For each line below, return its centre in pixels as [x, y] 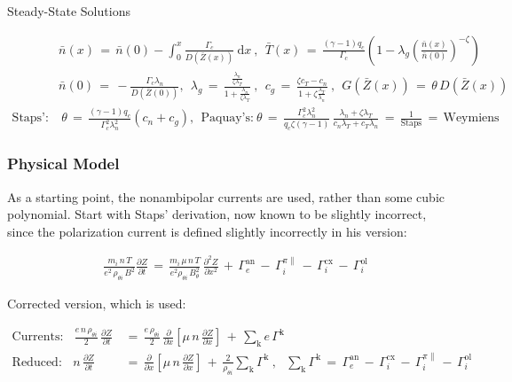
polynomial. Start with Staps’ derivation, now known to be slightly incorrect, [217, 214]
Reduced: [37, 362]
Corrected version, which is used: [97, 304]
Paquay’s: [227, 118]
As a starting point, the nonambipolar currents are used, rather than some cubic [226, 196]
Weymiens [471, 118]
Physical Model [63, 164]
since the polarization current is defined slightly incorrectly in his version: [207, 231]
